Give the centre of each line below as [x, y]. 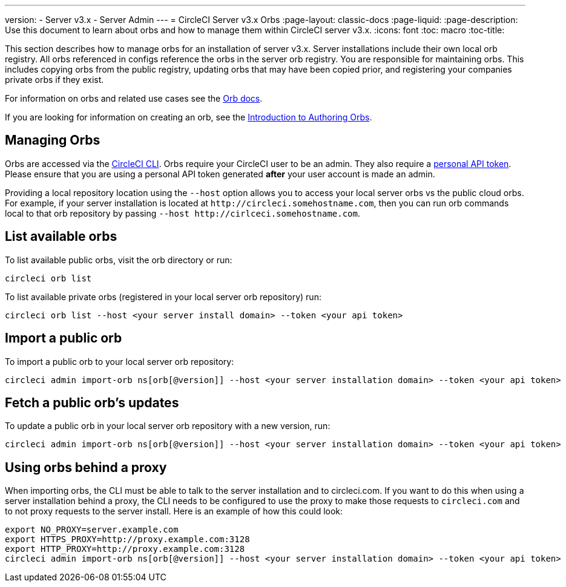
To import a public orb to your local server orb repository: [120, 361]
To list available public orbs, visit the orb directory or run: [119, 260]
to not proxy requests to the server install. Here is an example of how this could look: [174, 511]
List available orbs [61, 237]
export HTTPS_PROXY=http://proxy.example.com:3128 [127, 539]
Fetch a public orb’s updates [92, 402]
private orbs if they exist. [54, 80]
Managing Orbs [53, 140]
